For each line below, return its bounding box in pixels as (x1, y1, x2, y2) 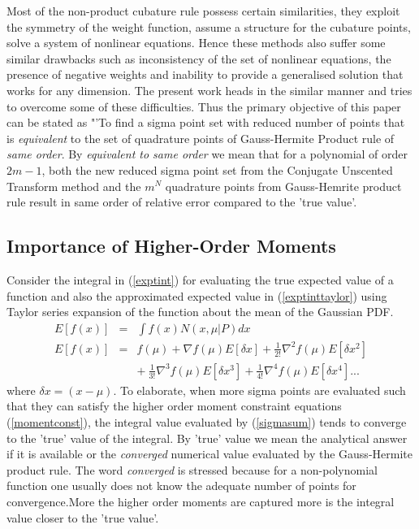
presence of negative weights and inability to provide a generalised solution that (6, 66, 404, 83)
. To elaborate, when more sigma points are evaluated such (113, 381, 406, 398)
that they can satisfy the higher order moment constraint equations (6, 397, 342, 414)
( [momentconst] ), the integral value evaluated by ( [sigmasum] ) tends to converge (6, 413, 407, 430)
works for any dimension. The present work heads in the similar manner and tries (6, 81, 413, 98)
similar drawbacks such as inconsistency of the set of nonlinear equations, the (6, 50, 391, 67)
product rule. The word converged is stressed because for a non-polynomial (6, 461, 378, 478)
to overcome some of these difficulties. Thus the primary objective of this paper (6, 98, 401, 115)
